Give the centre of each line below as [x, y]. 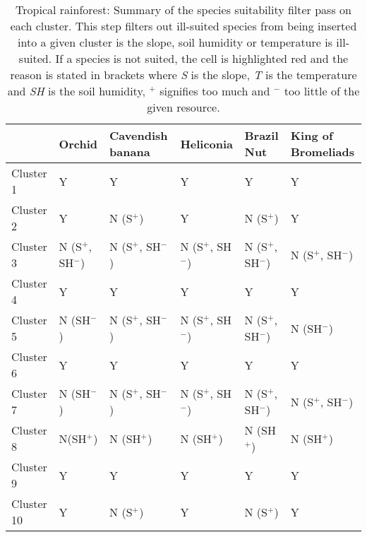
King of [312, 135]
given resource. [183, 107]
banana [130, 152]
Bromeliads [322, 152]
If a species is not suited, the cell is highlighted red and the [202, 58]
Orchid [78, 143]
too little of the [322, 91]
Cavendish [139, 135]
